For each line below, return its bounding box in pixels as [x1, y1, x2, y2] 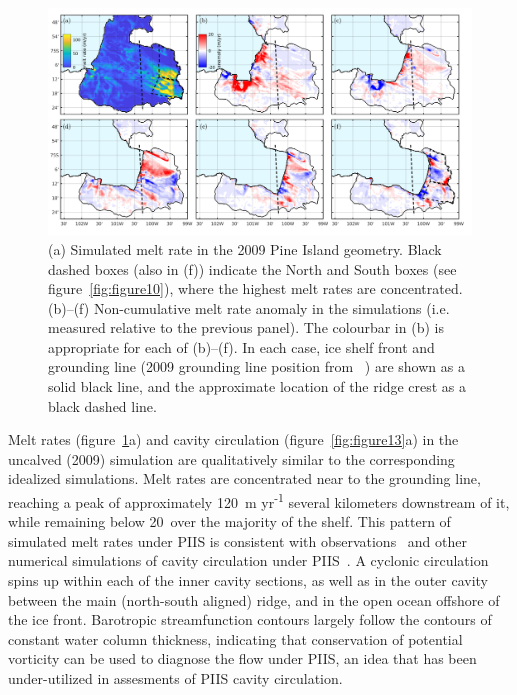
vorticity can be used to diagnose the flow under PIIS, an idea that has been [8, 648, 477, 669]
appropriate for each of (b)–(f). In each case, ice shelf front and [48, 336, 435, 357]
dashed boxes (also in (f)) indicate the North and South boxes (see [48, 258, 457, 279]
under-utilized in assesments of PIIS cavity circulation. [8, 668, 343, 689]
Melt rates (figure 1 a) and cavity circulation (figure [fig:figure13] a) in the [8, 429, 459, 450]
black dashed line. [48, 395, 157, 416]
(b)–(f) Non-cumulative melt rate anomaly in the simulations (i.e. [48, 297, 450, 318]
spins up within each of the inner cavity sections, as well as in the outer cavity [8, 570, 489, 591]
